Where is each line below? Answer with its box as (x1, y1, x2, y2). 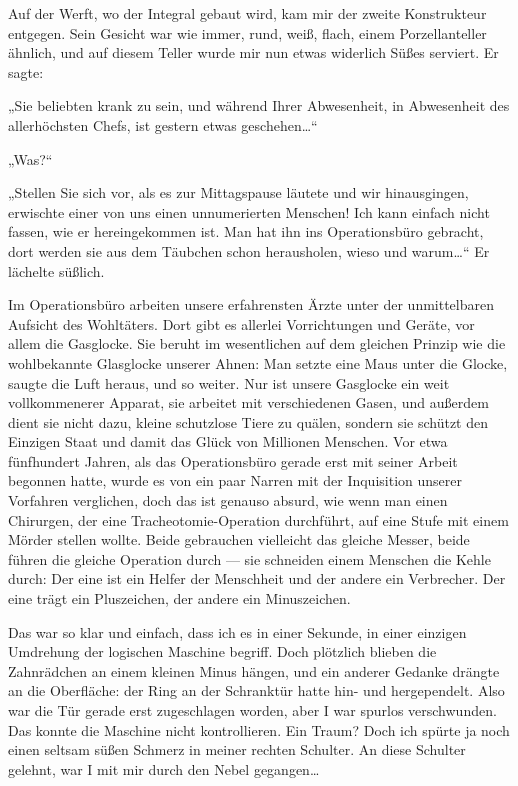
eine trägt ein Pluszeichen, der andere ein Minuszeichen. (8, 588, 351, 609)
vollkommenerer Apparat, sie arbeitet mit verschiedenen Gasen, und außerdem (8, 392, 489, 413)
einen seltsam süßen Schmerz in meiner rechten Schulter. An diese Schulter (8, 739, 466, 760)
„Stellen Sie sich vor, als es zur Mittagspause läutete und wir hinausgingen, (8, 182, 469, 203)
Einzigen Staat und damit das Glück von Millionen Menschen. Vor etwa (8, 431, 448, 452)
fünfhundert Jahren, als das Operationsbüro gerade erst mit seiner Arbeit (8, 450, 458, 471)
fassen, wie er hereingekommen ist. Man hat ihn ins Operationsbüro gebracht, (8, 221, 484, 242)
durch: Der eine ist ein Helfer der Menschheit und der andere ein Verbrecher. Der (8, 568, 506, 589)
